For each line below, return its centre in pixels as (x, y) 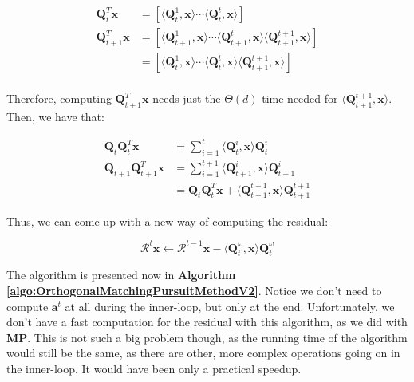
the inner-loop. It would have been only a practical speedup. (154, 368)
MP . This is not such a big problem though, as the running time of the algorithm (207, 337)
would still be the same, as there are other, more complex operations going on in (203, 353)
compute (28, 306)
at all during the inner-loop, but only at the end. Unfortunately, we (230, 306)
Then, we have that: (55, 116)
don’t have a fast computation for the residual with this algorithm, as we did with (207, 322)
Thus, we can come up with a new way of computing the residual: (168, 221)
